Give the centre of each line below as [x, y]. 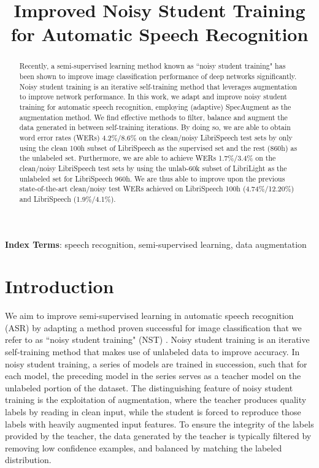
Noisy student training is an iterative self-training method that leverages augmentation [158, 86]
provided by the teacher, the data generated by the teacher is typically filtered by [158, 436]
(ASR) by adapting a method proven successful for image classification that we [153, 327]
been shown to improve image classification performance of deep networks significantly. [158, 76]
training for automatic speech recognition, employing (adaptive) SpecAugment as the [155, 106]
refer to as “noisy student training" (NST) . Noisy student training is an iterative [157, 339]
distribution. [28, 460]
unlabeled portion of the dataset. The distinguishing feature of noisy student [149, 387]
